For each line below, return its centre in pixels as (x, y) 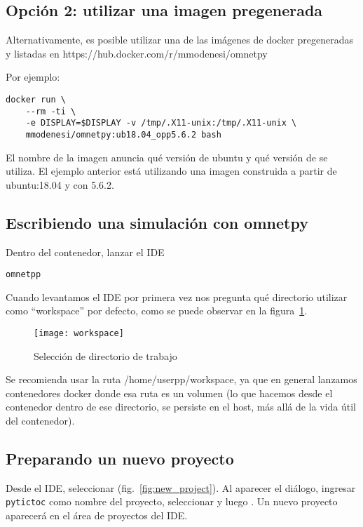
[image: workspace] (79, 334)
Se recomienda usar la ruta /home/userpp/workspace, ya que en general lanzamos (181, 379)
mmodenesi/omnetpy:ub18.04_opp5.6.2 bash (123, 134)
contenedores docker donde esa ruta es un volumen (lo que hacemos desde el (169, 393)
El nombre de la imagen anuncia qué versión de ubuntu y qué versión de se (167, 157)
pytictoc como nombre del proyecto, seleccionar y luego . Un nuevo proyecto (172, 501)
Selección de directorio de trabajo (105, 355)
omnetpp (23, 275)
